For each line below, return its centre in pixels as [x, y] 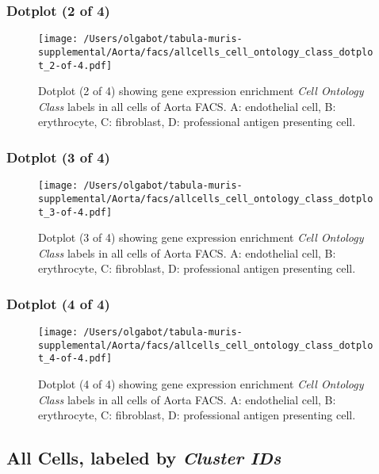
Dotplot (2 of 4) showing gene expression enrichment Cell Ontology [201, 91]
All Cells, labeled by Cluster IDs [144, 458]
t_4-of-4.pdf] [75, 359]
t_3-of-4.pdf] [75, 212]
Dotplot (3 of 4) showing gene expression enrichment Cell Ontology [201, 237]
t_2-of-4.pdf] [75, 65]
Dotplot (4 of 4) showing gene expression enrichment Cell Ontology [201, 384]
